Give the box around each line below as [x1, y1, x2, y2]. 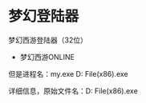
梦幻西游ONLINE [19, 52, 75, 61]
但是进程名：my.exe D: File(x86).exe [8, 69, 128, 78]
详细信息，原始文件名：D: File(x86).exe [8, 85, 138, 96]
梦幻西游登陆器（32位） [8, 35, 88, 45]
